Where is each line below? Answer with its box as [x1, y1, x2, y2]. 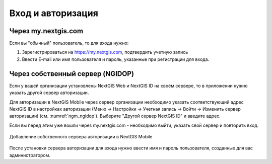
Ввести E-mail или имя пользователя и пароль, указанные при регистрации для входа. [22, 56, 210, 62]
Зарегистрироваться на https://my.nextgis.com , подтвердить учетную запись [22, 49, 188, 55]
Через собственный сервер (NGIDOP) [9, 69, 134, 78]
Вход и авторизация [9, 8, 98, 19]
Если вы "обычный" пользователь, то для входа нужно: [9, 40, 129, 46]
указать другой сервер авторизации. [9, 90, 89, 96]
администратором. [9, 152, 50, 158]
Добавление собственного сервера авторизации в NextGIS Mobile [9, 134, 153, 140]
